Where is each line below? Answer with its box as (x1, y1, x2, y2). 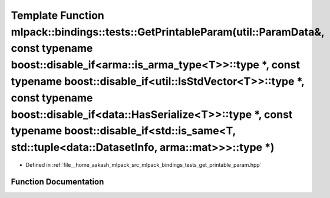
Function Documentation (11, 177, 104, 187)
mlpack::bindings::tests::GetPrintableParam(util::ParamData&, (11, 25, 325, 38)
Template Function (11, 9, 104, 22)
